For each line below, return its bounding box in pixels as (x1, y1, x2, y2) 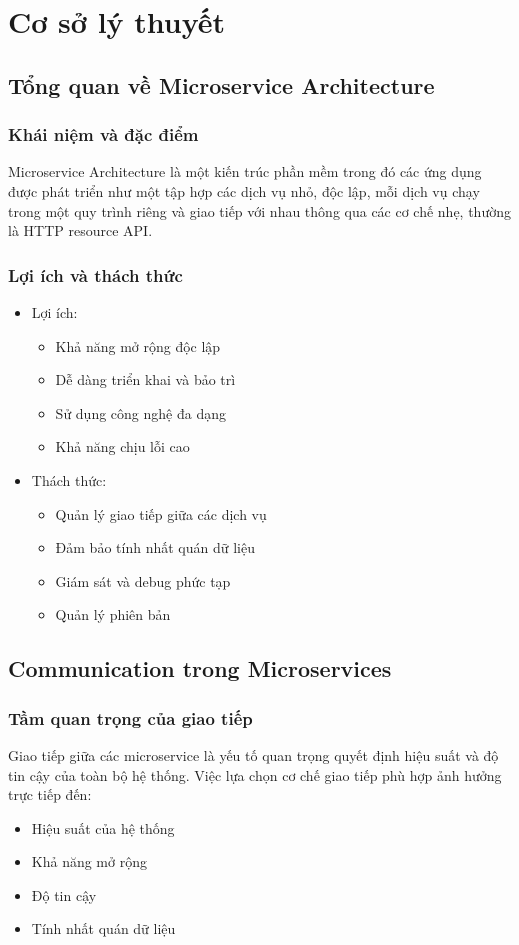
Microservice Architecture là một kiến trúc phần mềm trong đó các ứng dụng (8, 161, 482, 182)
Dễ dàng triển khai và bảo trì (55, 369, 236, 390)
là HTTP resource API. (8, 220, 153, 241)
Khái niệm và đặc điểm (8, 122, 199, 147)
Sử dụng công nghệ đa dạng (55, 402, 226, 423)
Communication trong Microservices (8, 653, 392, 684)
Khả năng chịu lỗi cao (55, 436, 190, 457)
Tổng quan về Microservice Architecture (8, 69, 435, 100)
